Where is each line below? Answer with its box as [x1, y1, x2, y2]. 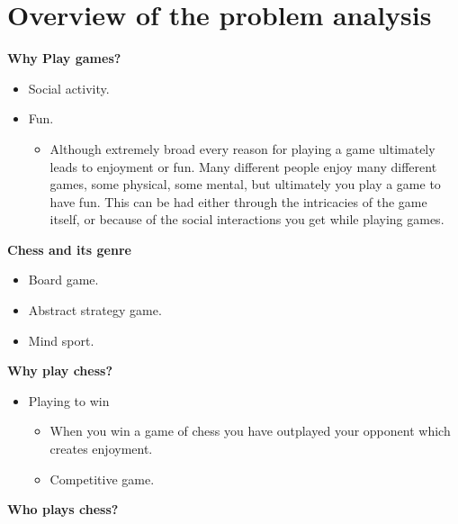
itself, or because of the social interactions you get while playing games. [49, 210, 445, 229]
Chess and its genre [7, 239, 131, 258]
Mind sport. [28, 330, 94, 349]
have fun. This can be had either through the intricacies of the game [49, 192, 427, 211]
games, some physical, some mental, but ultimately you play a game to [49, 175, 441, 194]
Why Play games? [7, 49, 121, 68]
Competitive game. [49, 469, 155, 488]
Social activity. [28, 78, 110, 97]
